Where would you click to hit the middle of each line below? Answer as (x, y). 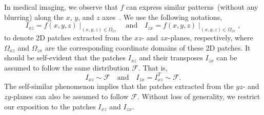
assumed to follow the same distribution (67, 67)
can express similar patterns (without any (192, 7)
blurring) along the (34, 17)
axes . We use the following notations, (162, 17)
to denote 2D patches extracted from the (68, 38)
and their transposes (171, 57)
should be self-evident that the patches (65, 57)
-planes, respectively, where (210, 38)
